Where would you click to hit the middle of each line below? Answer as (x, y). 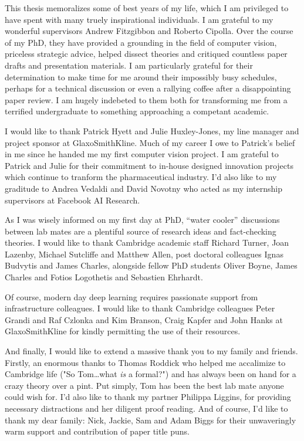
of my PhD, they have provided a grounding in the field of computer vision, (141, 42)
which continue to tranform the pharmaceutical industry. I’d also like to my (141, 177)
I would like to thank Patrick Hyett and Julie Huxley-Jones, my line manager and (152, 130)
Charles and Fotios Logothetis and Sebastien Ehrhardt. (104, 277)
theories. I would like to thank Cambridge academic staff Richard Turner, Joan (147, 242)
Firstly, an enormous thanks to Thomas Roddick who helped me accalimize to (145, 362)
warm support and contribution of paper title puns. (97, 431)
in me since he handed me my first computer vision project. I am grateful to (142, 154)
